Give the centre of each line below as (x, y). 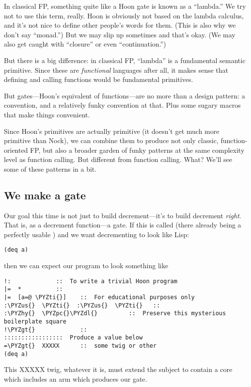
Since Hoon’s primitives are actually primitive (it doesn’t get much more (112, 131)
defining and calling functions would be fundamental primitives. (99, 79)
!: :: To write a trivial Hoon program (91, 281)
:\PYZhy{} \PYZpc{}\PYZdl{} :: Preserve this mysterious (115, 314)
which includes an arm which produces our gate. (76, 379)
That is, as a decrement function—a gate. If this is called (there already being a (123, 225)
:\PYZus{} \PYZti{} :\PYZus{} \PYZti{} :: (82, 305)
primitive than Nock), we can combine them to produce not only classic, (111, 140)
